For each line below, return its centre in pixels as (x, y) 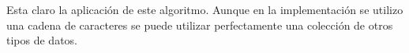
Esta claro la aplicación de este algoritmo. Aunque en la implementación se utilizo (205, 9)
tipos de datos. (42, 40)
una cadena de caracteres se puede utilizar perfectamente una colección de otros (200, 25)
